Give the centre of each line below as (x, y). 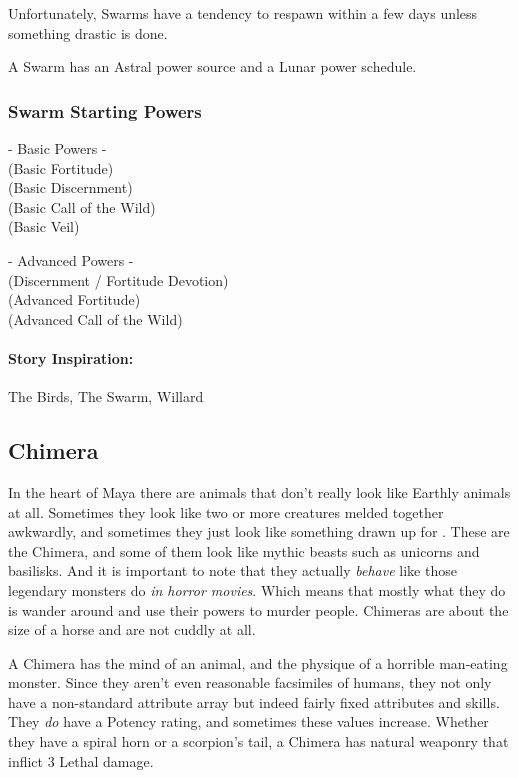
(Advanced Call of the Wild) (95, 318)
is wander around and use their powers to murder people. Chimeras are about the (258, 609)
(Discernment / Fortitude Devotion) (118, 279)
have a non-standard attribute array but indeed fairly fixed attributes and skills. (254, 701)
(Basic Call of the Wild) (82, 206)
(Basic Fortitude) (61, 167)
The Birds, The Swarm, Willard (106, 396)
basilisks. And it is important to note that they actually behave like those (232, 570)
